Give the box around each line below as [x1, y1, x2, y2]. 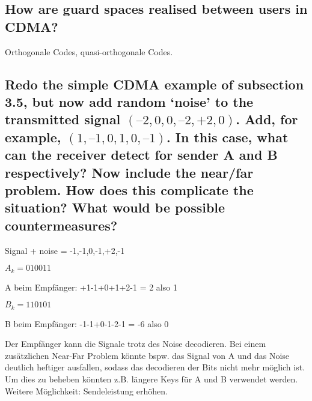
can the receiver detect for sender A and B [5, 145, 278, 164]
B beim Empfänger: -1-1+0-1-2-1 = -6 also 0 [5, 317, 169, 330]
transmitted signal [5, 110, 121, 128]
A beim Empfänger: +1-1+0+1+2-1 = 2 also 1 [5, 280, 177, 293]
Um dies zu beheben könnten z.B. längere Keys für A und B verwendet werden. [5, 372, 298, 385]
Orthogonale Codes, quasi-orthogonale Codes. [5, 45, 173, 58]
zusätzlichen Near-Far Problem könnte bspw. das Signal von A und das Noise [5, 349, 290, 361]
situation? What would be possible [5, 198, 225, 217]
